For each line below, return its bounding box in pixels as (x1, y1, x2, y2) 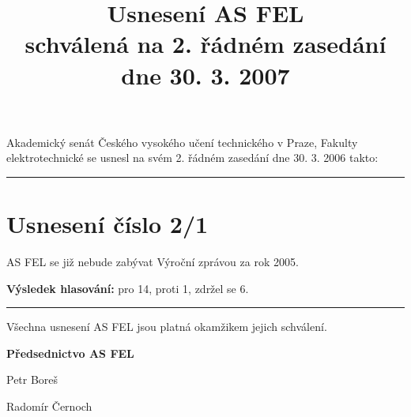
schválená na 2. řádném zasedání (25, 28, 386, 60)
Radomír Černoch (6, 398, 92, 415)
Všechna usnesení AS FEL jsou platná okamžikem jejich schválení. (6, 318, 327, 335)
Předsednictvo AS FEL (6, 344, 134, 361)
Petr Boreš (6, 371, 58, 388)
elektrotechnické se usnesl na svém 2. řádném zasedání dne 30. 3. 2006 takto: (6, 149, 379, 166)
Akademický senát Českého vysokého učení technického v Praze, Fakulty (6, 133, 358, 150)
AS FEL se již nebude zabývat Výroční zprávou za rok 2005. (6, 254, 299, 270)
